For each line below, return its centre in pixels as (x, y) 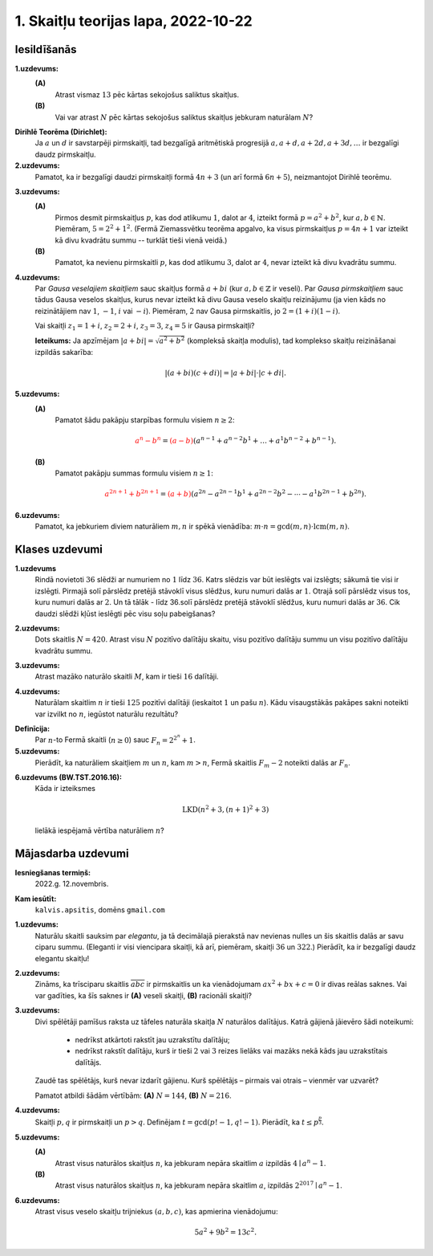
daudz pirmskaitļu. (65, 154)
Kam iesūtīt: (36, 899)
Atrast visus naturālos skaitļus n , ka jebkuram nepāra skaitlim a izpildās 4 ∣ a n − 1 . (190, 1162)
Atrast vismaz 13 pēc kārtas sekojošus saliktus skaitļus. (147, 94)
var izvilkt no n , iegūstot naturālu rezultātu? (107, 714)
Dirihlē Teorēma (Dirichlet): (61, 132)
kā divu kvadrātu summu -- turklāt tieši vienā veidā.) (141, 240)
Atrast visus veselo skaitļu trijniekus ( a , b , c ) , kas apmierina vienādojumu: (156, 1212)
